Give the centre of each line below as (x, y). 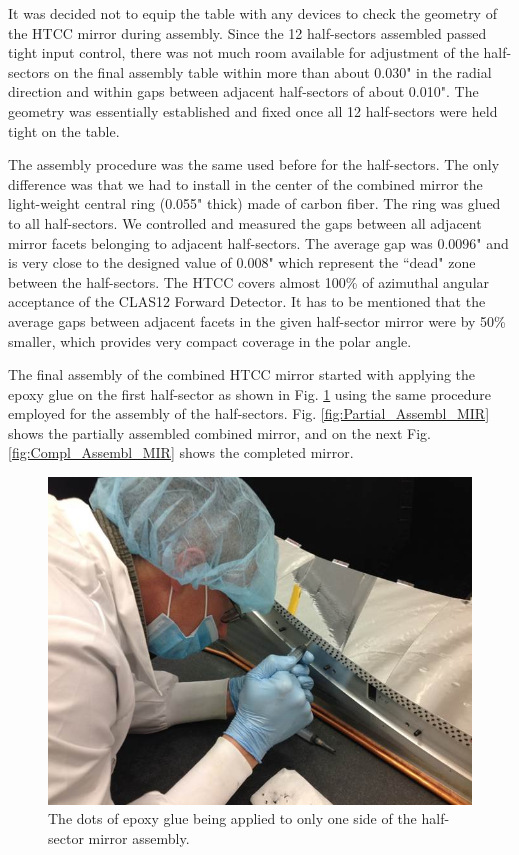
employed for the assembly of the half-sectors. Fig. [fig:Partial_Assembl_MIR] (249, 413)
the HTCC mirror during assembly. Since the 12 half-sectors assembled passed (247, 32)
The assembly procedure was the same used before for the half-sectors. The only (254, 164)
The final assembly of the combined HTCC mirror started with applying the (242, 374)
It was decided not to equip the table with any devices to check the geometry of (252, 13)
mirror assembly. (139, 837)
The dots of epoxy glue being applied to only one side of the (232, 818)
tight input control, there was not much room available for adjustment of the (243, 52)
